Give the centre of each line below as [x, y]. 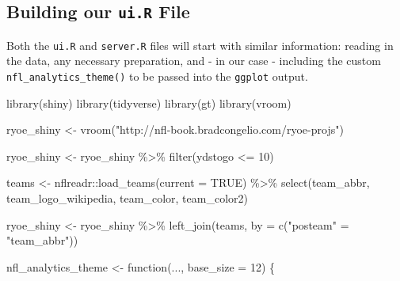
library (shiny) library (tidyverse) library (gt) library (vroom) [149, 103]
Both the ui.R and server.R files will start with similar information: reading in [200, 45]
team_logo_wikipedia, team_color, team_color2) [127, 198]
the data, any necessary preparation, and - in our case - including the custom [194, 61]
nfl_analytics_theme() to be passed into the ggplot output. [157, 76]
